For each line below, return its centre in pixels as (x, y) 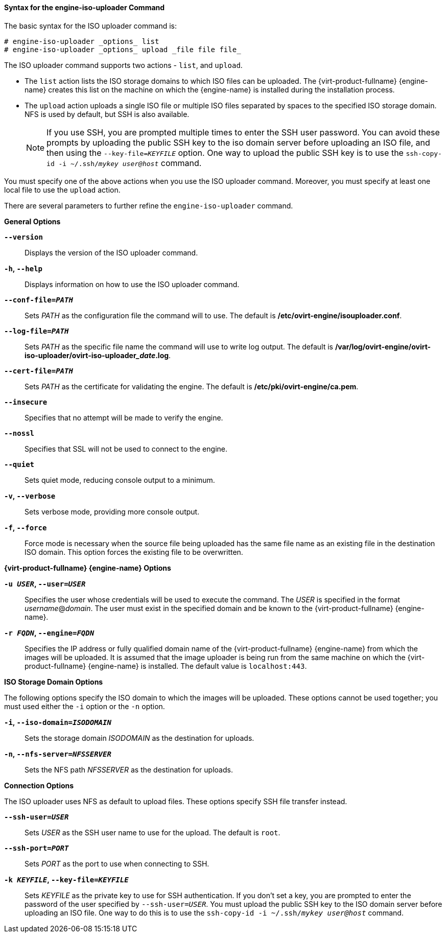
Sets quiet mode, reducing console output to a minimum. (120, 480)
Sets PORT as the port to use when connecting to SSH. (117, 863)
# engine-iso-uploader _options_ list (82, 41)
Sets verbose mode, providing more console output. (112, 511)
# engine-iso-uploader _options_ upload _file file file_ (123, 49)
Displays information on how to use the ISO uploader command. (132, 284)
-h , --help (23, 268)
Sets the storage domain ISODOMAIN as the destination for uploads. (139, 738)
